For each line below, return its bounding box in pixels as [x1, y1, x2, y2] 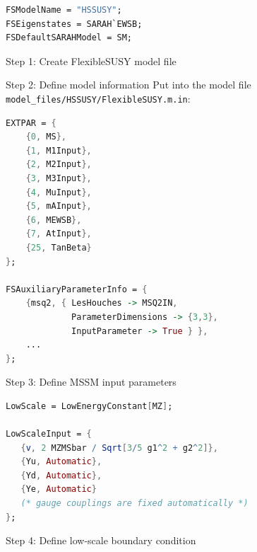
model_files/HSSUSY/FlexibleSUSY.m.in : [6, 91, 191, 105]
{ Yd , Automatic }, [20, 470, 102, 481]
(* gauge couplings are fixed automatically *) [20, 498, 249, 509]
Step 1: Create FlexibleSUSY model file [6, 53, 177, 68]
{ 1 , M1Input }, [25, 145, 92, 156]
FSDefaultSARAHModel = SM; [6, 33, 132, 43]
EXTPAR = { [6, 117, 56, 128]
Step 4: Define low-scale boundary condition [6, 533, 196, 548]
